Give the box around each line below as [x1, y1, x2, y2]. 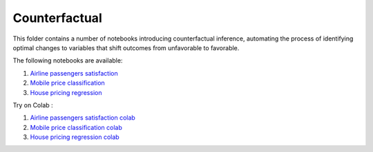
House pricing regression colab [30, 133, 120, 141]
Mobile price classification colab [30, 123, 122, 131]
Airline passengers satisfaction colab [30, 113, 136, 122]
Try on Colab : [12, 100, 53, 109]
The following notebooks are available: [12, 56, 123, 65]
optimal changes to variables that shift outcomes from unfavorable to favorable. [12, 43, 240, 52]
